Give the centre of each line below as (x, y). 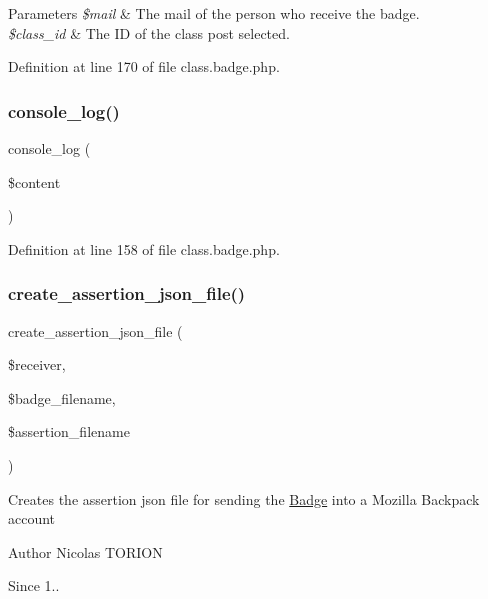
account (32, 518)
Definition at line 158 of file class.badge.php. (144, 248)
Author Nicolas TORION (85, 551)
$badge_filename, (62, 397)
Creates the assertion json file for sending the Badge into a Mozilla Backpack (244, 498)
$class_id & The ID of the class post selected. (149, 32)
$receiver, (37, 364)
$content (34, 181)
